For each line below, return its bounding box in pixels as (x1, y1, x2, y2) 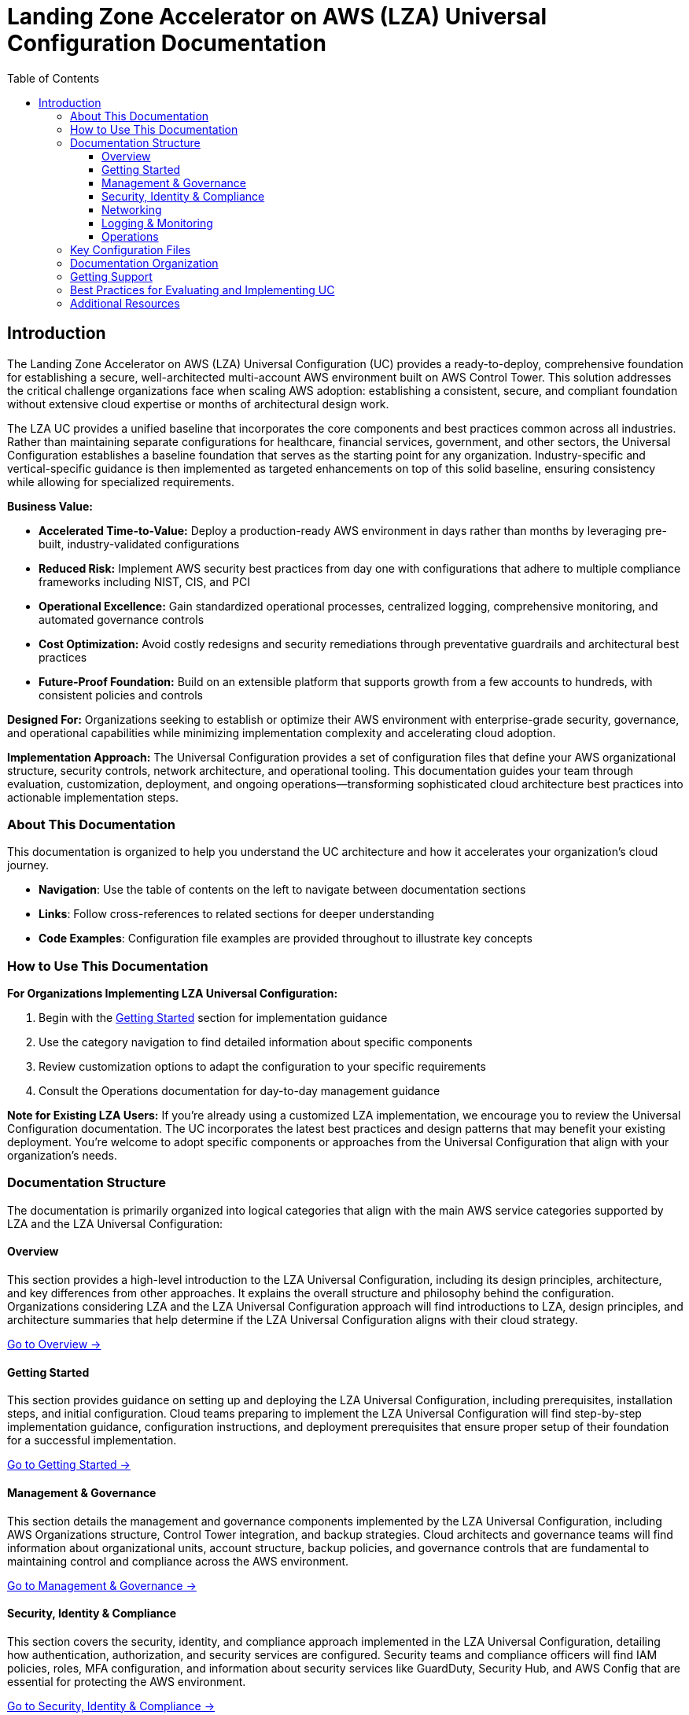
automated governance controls (39, 612, 204, 626)
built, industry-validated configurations (39, 537, 240, 551)
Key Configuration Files (70, 242, 191, 256)
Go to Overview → (7, 1337, 101, 1352)
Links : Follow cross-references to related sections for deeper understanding (39, 907, 435, 921)
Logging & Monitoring (101, 216, 213, 230)
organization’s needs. (7, 1149, 117, 1163)
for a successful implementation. (7, 1433, 177, 1448)
